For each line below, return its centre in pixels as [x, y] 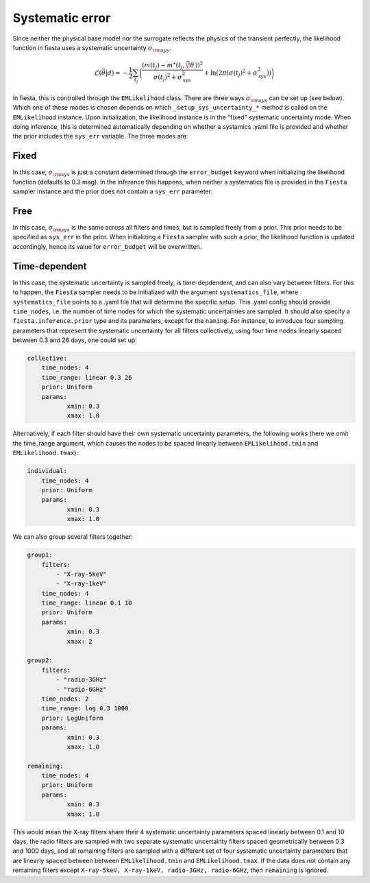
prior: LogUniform [72, 718]
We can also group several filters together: [73, 537]
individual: [47, 471]
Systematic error [62, 18]
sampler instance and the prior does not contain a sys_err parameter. [112, 191]
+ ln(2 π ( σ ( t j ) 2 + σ [231, 73]
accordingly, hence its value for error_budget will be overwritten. [107, 246]
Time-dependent [50, 266]
